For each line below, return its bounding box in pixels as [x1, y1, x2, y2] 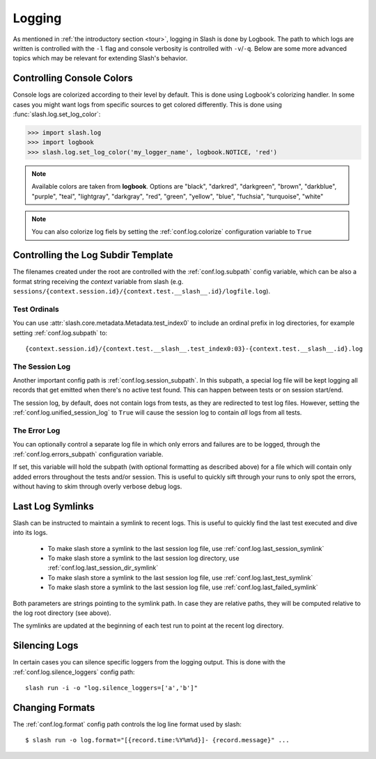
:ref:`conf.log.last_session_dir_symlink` [47, 564, 159, 572]
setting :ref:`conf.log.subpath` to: [13, 328, 108, 337]
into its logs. [13, 529, 48, 537]
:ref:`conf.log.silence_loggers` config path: [13, 668, 135, 676]
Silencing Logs [13, 640, 79, 652]
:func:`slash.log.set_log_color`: [13, 110, 101, 118]
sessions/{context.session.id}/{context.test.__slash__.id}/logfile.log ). [13, 287, 271, 296]
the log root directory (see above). [13, 609, 111, 617]
